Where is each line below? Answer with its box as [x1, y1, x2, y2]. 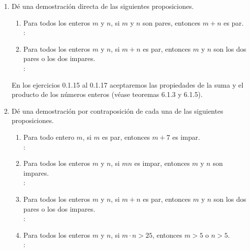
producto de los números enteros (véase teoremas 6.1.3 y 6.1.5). [11, 89, 203, 99]
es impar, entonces [134, 158, 190, 168]
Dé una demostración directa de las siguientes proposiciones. [11, 1, 194, 11]
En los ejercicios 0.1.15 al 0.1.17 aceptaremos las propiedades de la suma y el [11, 79, 244, 90]
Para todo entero [23, 131, 74, 142]
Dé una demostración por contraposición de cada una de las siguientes [11, 105, 223, 116]
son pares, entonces [142, 17, 201, 28]
